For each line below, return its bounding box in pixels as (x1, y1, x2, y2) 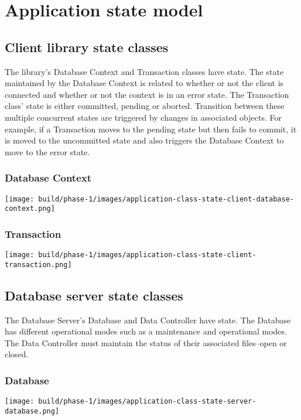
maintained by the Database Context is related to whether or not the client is (5, 77, 284, 89)
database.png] (5, 407, 60, 415)
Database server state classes (5, 286, 183, 304)
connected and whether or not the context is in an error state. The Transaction (5, 88, 289, 100)
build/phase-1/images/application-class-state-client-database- (38, 194, 294, 203)
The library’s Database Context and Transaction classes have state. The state (5, 65, 284, 77)
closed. (5, 348, 29, 360)
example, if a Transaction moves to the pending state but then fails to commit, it (5, 122, 297, 135)
